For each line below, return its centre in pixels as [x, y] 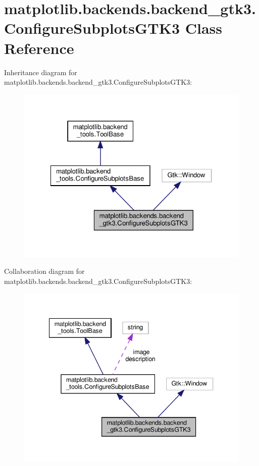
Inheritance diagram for [41, 72]
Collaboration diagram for [44, 271]
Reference [39, 48]
